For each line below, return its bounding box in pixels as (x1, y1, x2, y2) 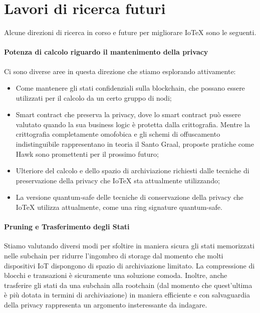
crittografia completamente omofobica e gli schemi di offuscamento (16, 129, 220, 139)
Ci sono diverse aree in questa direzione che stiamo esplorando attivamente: (4, 66, 236, 76)
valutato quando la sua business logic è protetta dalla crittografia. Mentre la (16, 119, 250, 129)
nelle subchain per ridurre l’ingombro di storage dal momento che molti (4, 250, 223, 261)
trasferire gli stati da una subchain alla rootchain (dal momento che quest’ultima (4, 279, 252, 290)
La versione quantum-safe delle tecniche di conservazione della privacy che (16, 192, 243, 202)
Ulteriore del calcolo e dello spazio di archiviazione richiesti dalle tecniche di (16, 165, 249, 176)
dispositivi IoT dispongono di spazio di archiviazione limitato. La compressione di (4, 260, 255, 270)
